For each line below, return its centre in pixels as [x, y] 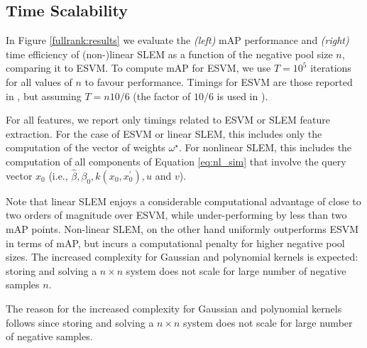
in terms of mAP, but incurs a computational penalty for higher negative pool [175, 243]
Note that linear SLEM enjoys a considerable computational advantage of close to [183, 201]
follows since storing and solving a [80, 322]
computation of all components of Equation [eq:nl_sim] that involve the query [176, 161]
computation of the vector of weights [86, 147]
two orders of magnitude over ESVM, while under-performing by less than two [176, 215]
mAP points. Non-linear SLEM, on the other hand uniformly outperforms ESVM [182, 228]
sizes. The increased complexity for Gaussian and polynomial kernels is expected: [182, 257]
